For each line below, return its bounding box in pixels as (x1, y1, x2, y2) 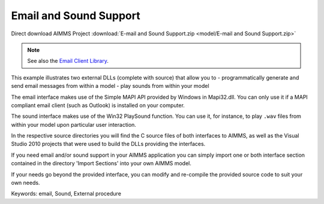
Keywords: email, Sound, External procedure (11, 190, 121, 197)
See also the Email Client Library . (27, 57, 109, 65)
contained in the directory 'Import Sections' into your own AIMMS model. (11, 160, 192, 167)
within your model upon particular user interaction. (11, 121, 136, 128)
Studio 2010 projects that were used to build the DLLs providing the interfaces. (11, 141, 206, 148)
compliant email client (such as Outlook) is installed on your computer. (11, 102, 185, 109)
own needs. (11, 179, 40, 187)
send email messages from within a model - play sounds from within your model (11, 83, 209, 90)
